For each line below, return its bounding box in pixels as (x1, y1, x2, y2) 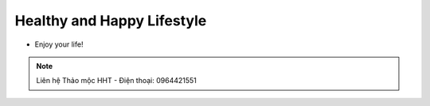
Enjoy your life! (34, 40, 84, 49)
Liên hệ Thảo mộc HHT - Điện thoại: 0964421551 (36, 76, 197, 85)
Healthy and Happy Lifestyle (14, 12, 207, 29)
